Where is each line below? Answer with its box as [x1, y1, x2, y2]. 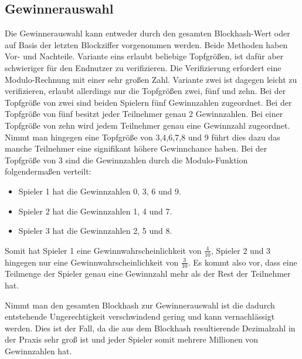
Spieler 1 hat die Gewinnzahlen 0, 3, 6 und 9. [18, 184, 181, 197]
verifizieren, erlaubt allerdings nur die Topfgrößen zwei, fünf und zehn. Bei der [5, 85, 286, 97]
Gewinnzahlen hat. [5, 344, 72, 357]
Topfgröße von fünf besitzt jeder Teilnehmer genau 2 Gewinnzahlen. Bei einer [5, 108, 283, 120]
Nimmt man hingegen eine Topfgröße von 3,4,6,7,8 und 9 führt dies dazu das [5, 130, 280, 143]
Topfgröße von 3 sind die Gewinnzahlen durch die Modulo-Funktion [5, 153, 248, 166]
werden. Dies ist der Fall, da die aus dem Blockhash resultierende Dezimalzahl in [5, 321, 296, 334]
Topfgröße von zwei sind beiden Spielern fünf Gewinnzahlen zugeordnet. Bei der [5, 96, 292, 108]
